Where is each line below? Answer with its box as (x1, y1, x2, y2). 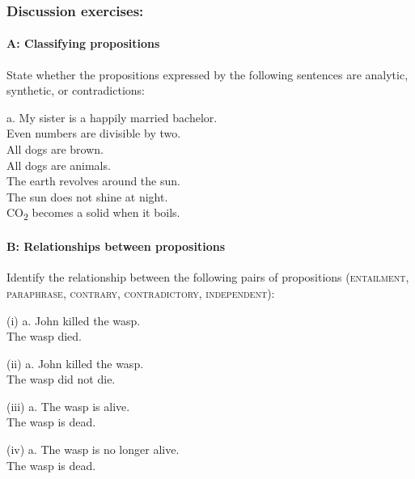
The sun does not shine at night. (6, 188, 168, 205)
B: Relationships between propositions (6, 238, 225, 255)
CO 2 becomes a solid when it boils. (6, 204, 180, 223)
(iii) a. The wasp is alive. (6, 397, 130, 414)
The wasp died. (6, 328, 83, 345)
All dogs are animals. (6, 156, 111, 173)
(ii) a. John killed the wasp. (6, 354, 144, 371)
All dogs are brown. (6, 141, 104, 158)
